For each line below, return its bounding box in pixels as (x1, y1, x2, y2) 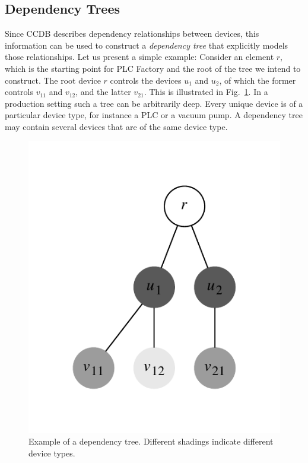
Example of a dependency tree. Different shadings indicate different (28, 435, 274, 448)
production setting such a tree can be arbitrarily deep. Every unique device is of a (5, 97, 303, 109)
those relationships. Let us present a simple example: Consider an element (5, 50, 274, 63)
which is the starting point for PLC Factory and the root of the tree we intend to (5, 62, 301, 74)
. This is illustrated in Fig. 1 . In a (144, 85, 268, 98)
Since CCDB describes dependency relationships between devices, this (5, 27, 259, 40)
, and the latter (75, 85, 131, 98)
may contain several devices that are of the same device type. (5, 120, 228, 132)
